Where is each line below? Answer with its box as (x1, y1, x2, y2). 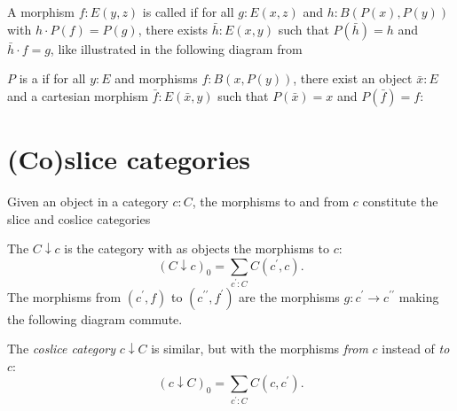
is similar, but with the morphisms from (151, 339, 368, 358)
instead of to (382, 339, 450, 358)
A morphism (7, 3, 75, 20)
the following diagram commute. (7, 309, 183, 328)
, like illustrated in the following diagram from (50, 39, 303, 58)
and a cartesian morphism (7, 86, 148, 105)
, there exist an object (293, 69, 413, 88)
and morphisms (114, 69, 198, 88)
